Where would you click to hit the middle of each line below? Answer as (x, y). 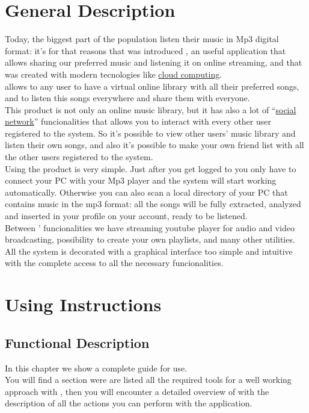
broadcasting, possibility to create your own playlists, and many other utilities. (150, 239)
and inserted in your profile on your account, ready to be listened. (126, 216)
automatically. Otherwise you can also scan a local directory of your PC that (146, 192)
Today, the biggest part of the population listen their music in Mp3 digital (142, 39)
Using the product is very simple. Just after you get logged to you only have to (151, 168)
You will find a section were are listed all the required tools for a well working (148, 380)
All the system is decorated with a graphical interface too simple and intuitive (149, 251)
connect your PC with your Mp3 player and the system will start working (141, 180)
